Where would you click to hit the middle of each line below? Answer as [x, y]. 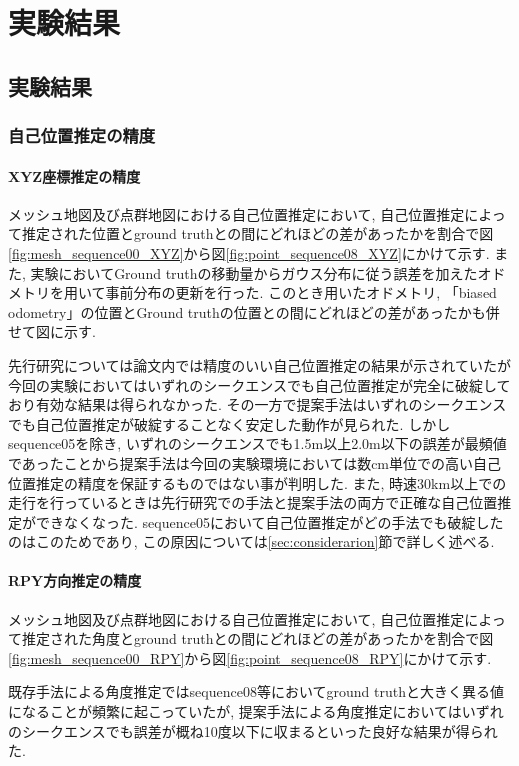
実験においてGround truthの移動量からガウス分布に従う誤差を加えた [254, 272]
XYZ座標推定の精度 [74, 175]
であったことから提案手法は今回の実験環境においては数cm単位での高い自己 [255, 462]
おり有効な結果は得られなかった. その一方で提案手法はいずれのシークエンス [257, 404]
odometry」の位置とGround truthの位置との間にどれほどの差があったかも [247, 311]
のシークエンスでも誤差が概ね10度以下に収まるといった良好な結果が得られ [253, 730]
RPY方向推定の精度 [75, 580]
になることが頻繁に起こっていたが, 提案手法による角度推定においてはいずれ [256, 711]
